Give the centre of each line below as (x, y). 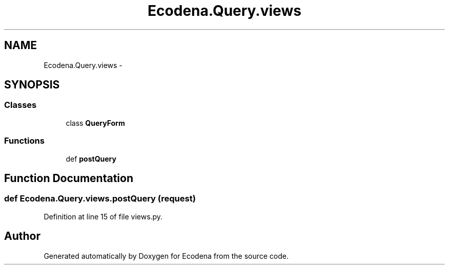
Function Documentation (69, 178)
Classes (21, 105)
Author (22, 236)
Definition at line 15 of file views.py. (103, 216)
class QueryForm (95, 123)
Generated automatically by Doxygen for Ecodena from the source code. (166, 256)
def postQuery (91, 159)
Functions (24, 141)
